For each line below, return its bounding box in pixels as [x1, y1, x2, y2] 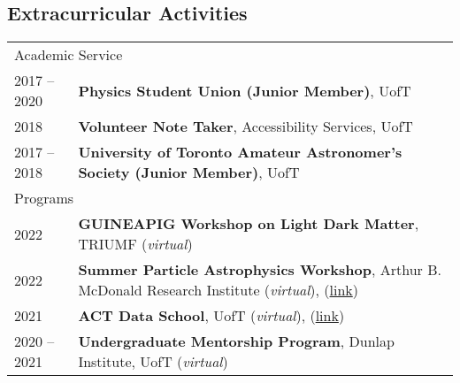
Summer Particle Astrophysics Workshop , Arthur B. [78, 259, 441, 280]
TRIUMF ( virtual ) [78, 234, 193, 255]
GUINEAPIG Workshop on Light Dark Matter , [78, 213, 419, 234]
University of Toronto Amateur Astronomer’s [78, 142, 402, 163]
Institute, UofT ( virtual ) [78, 351, 228, 372]
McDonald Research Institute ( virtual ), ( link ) [78, 280, 358, 301]
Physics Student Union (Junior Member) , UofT [78, 80, 411, 101]
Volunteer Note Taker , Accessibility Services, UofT [78, 116, 413, 137]
